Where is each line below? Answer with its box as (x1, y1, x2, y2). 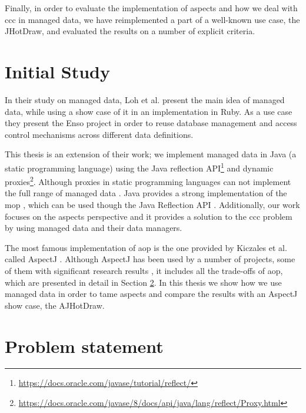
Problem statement (5, 333, 164, 358)
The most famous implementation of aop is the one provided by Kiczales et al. (5, 241, 287, 253)
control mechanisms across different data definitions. (5, 128, 194, 140)
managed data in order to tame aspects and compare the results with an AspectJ (5, 288, 298, 300)
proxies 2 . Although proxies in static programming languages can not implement (5, 174, 291, 187)
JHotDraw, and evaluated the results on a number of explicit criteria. (5, 25, 255, 37)
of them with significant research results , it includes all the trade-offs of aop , (5, 264, 283, 276)
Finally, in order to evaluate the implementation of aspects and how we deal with (5, 2, 298, 14)
